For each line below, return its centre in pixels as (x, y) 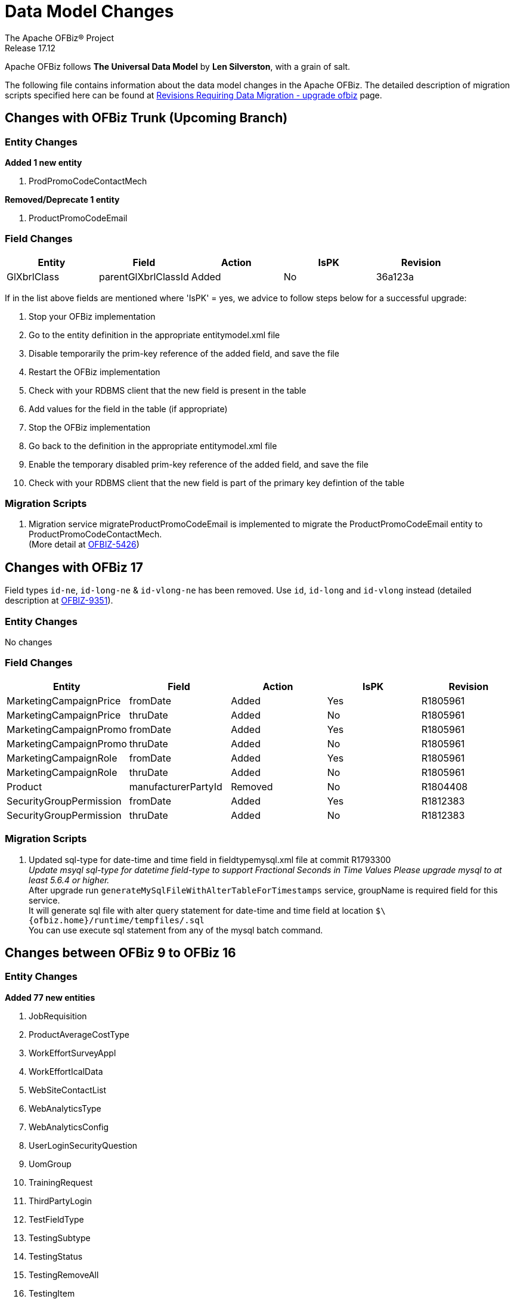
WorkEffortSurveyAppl (72, 1053)
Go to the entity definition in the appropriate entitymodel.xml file (154, 335)
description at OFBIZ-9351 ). (59, 601)
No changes (29, 642)
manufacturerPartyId (176, 786)
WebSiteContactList (68, 1090)
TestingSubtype (60, 1238)
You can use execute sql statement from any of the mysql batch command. (176, 930)
